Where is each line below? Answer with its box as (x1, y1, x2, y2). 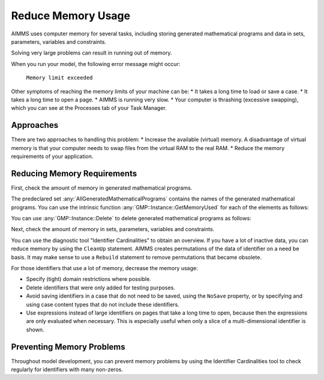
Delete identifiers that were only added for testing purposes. (26, 284, 175, 291)
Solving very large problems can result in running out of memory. (11, 49, 172, 56)
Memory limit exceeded (26, 74, 93, 81)
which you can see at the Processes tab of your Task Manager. (11, 104, 167, 112)
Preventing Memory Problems (11, 342, 125, 352)
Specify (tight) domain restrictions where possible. (26, 276, 151, 283)
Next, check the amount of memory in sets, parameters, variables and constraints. (11, 226, 215, 233)
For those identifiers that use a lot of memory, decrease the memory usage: (11, 265, 198, 271)
